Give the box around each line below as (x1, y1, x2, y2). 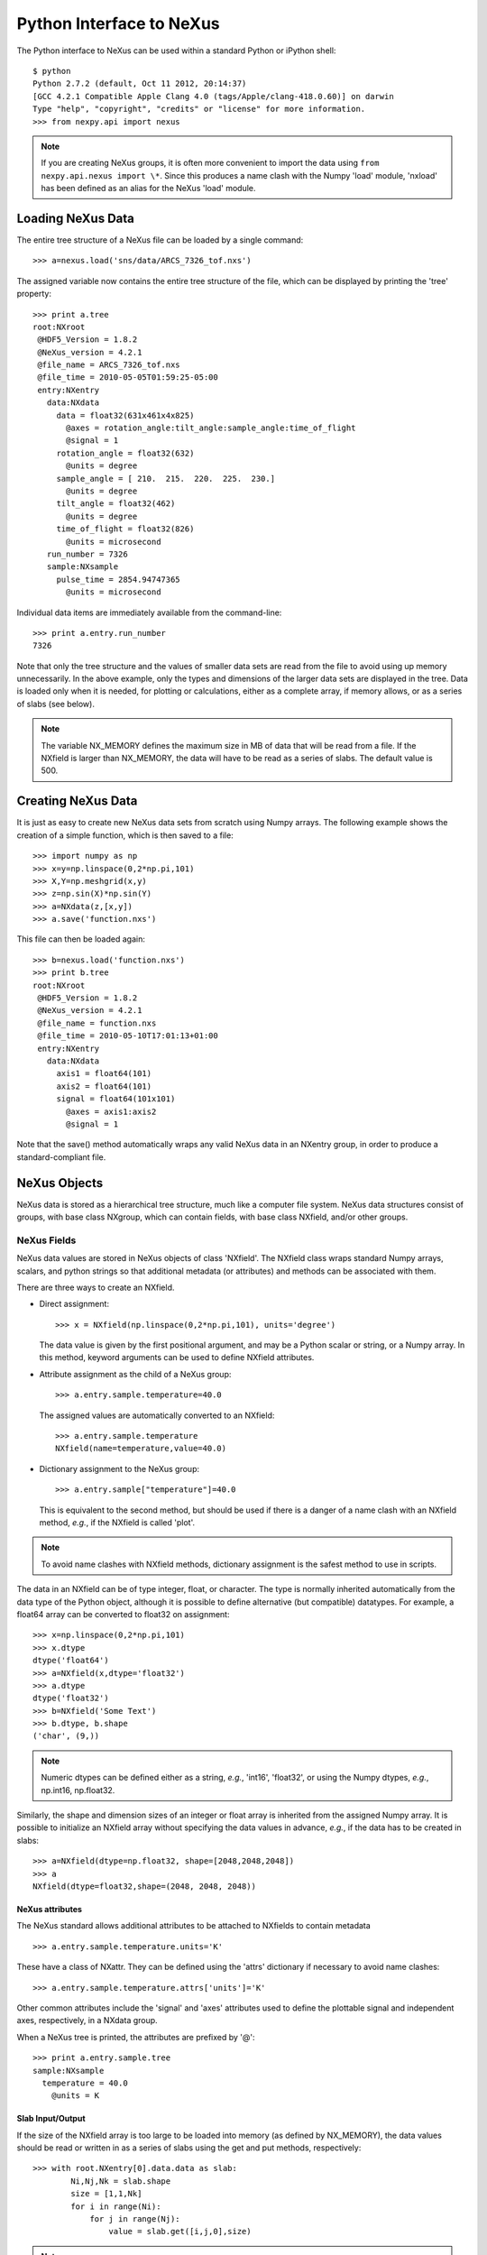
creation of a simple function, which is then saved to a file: (16, 830, 234, 841)
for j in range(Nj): (89, 2214, 180, 2224)
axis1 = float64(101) (56, 1069, 152, 1079)
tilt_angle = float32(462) (56, 499, 176, 509)
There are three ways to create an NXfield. (16, 1282, 175, 1293)
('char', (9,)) (32, 1731, 100, 1741)
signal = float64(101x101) (56, 1094, 176, 1104)
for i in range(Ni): (70, 2201, 161, 2212)
